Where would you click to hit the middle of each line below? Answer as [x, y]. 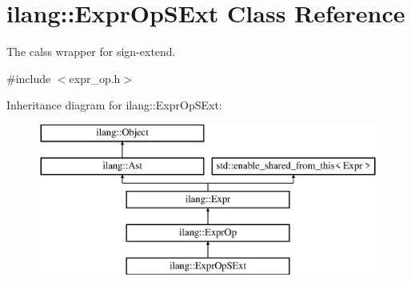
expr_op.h [95, 78]
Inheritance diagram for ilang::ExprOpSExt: [114, 105]
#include [29, 78]
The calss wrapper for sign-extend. [91, 51]
